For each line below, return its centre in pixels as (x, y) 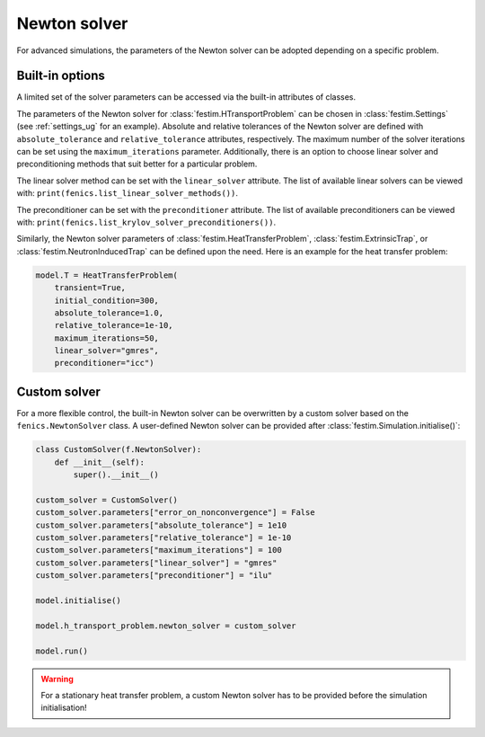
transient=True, (90, 288)
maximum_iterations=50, (106, 338)
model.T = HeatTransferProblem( (107, 275)
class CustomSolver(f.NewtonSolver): (119, 450)
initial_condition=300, (106, 300)
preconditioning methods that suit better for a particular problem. (137, 164)
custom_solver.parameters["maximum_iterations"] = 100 (159, 550)
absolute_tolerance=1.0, (109, 313)
